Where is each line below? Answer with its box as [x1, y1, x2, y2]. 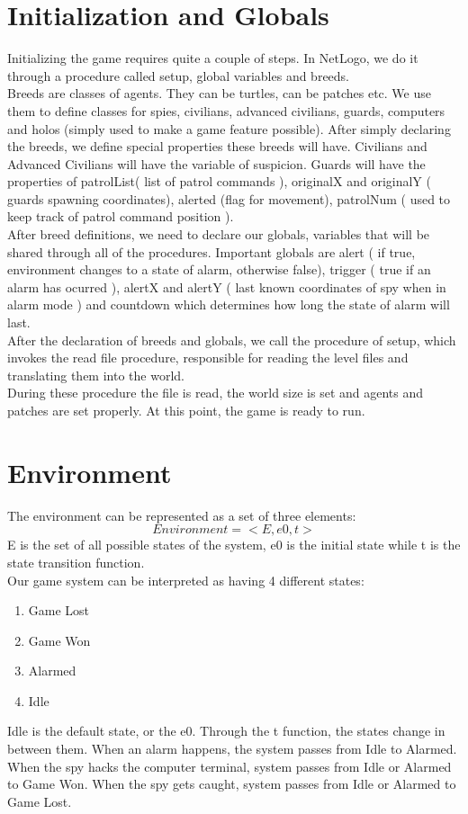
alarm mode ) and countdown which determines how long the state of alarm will [7, 295, 450, 314]
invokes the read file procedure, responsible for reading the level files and [7, 348, 409, 367]
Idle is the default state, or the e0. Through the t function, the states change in [7, 721, 445, 740]
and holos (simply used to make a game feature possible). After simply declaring [7, 119, 451, 138]
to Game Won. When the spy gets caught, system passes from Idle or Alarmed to [7, 774, 456, 793]
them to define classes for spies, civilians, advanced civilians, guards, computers [7, 101, 445, 120]
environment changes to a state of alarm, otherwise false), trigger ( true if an [7, 260, 431, 279]
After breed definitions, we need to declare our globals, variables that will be [7, 225, 430, 244]
